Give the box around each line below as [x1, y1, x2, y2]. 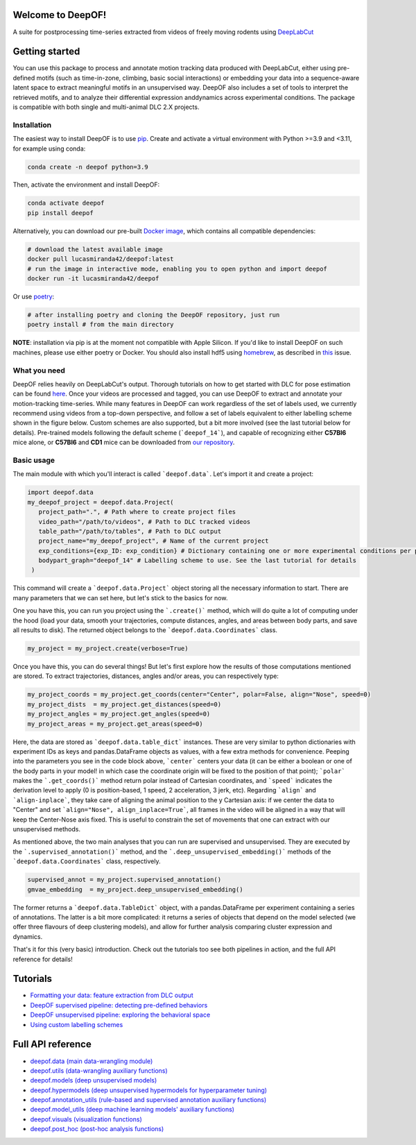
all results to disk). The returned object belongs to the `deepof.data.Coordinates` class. [12, 626, 277, 634]
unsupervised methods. [12, 825, 81, 833]
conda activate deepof [27, 199, 105, 207]
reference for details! [12, 955, 73, 963]
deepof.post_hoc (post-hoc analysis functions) [30, 1125, 164, 1133]
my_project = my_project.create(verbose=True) [27, 645, 189, 652]
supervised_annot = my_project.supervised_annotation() [27, 876, 222, 884]
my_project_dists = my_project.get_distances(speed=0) [27, 700, 222, 708]
